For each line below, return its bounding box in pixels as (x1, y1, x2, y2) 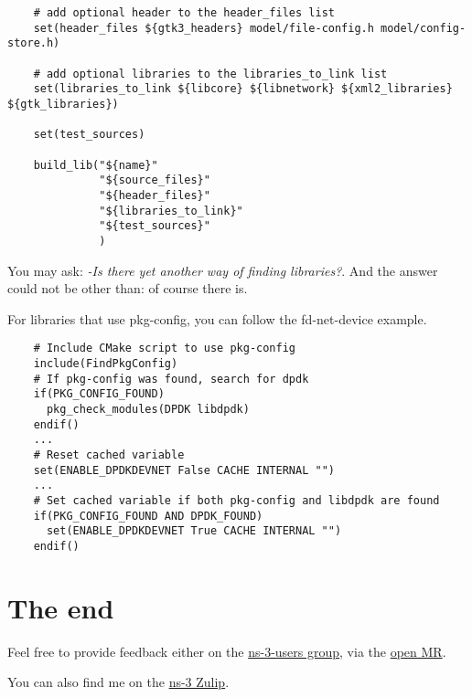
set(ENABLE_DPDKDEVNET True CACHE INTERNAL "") (46, 524, 342, 538)
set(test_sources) (33, 128, 145, 142)
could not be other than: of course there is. (7, 279, 248, 298)
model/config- (381, 21, 467, 35)
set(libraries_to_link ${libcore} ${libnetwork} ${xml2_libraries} (33, 82, 453, 96)
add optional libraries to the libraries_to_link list (46, 67, 388, 80)
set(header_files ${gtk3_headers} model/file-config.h (33, 21, 374, 35)
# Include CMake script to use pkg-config (33, 342, 295, 355)
